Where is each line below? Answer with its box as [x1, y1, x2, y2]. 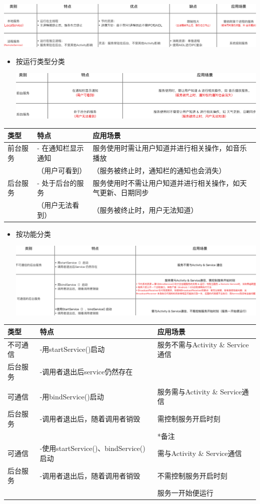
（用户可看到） [37, 165, 86, 175]
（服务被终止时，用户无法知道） [92, 204, 198, 215]
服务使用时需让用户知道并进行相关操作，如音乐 [92, 143, 247, 153]
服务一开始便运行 [157, 487, 213, 498]
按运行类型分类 [15, 56, 65, 66]
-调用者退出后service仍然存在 [39, 366, 133, 376]
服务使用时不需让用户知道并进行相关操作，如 [92, 177, 240, 188]
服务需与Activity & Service [157, 386, 242, 396]
